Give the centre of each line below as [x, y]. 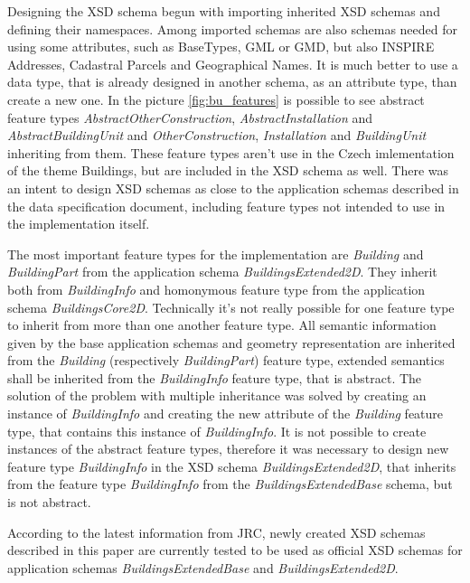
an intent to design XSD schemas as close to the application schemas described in [233, 188]
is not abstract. [49, 502]
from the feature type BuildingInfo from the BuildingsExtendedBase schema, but [230, 484]
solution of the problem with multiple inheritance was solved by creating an [217, 395]
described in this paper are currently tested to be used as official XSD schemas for [235, 550]
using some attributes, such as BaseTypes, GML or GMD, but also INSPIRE [221, 47]
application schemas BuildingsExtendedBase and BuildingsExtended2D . [203, 567]
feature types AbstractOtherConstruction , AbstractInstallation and [190, 117]
